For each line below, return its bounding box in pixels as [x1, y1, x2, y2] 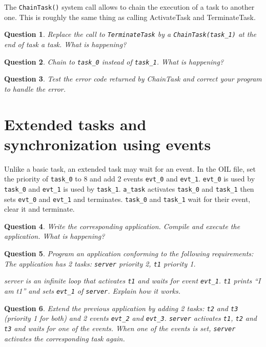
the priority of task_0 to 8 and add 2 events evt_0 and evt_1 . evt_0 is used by [4, 173, 255, 184]
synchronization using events [4, 133, 211, 154]
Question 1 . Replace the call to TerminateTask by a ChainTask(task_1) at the [4, 29, 256, 39]
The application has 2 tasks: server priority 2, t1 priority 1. [4, 258, 196, 269]
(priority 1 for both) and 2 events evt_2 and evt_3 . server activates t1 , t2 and [4, 313, 257, 323]
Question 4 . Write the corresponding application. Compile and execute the [4, 220, 240, 231]
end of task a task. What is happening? [4, 38, 127, 49]
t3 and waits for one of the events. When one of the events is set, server [4, 322, 236, 333]
